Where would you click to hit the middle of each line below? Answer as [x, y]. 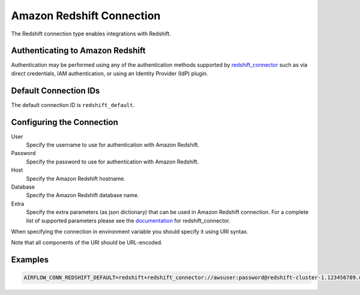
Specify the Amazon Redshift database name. [82, 195]
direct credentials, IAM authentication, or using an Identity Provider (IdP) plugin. [109, 73]
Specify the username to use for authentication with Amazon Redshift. [113, 145]
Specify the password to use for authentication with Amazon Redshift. [112, 162]
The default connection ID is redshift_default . [73, 105]
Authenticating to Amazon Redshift [78, 51]
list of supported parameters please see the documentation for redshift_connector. [128, 220]
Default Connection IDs [55, 90]
